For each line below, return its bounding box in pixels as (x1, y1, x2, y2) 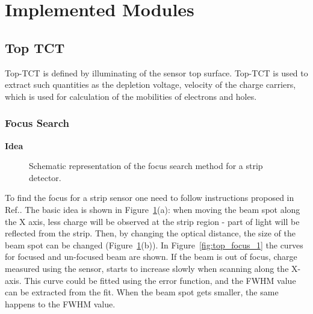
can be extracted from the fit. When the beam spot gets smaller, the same (5, 286, 279, 298)
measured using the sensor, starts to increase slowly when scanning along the (5, 262, 289, 274)
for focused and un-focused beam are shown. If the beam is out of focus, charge (5, 250, 297, 263)
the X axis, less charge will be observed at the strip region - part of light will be (5, 215, 300, 227)
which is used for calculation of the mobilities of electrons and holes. (5, 90, 257, 102)
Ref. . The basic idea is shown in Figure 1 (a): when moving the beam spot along (5, 203, 300, 215)
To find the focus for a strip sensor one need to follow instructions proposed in (5, 191, 294, 204)
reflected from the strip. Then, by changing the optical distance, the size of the (5, 227, 296, 239)
